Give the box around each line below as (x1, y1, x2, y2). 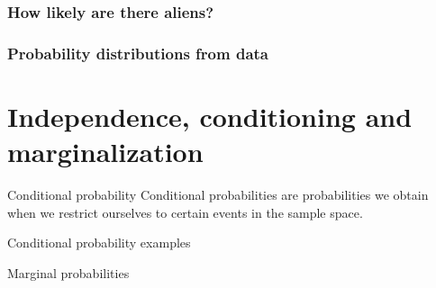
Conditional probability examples (7, 233, 191, 252)
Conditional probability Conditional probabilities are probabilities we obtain (7, 185, 429, 203)
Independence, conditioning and (7, 97, 413, 134)
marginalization (7, 133, 204, 170)
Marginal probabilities (7, 263, 130, 282)
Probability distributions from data (7, 41, 268, 64)
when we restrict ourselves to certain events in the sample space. (7, 202, 363, 221)
